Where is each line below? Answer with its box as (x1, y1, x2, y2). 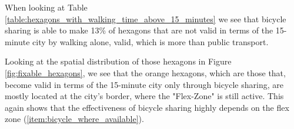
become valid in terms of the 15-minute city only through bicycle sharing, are (5, 78, 283, 90)
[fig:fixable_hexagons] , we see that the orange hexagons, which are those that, (5, 66, 286, 79)
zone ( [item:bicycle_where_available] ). (5, 113, 144, 125)
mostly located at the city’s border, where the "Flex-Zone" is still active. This (5, 90, 284, 102)
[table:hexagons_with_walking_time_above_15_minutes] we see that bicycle (5, 12, 286, 25)
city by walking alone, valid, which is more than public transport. (32, 35, 269, 47)
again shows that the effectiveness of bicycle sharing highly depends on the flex (5, 101, 289, 113)
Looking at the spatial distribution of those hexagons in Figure (5, 55, 232, 67)
